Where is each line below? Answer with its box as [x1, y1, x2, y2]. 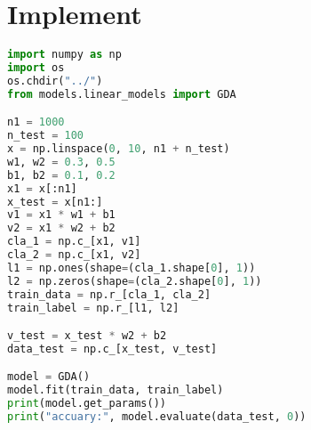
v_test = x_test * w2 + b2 [7, 329, 167, 343]
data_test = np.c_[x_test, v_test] [7, 342, 218, 355]
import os [7, 61, 65, 74]
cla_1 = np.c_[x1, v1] [7, 235, 141, 248]
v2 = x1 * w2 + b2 [7, 222, 116, 235]
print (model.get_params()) [7, 397, 166, 410]
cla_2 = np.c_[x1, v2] [7, 248, 141, 262]
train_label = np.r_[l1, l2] [7, 301, 179, 314]
